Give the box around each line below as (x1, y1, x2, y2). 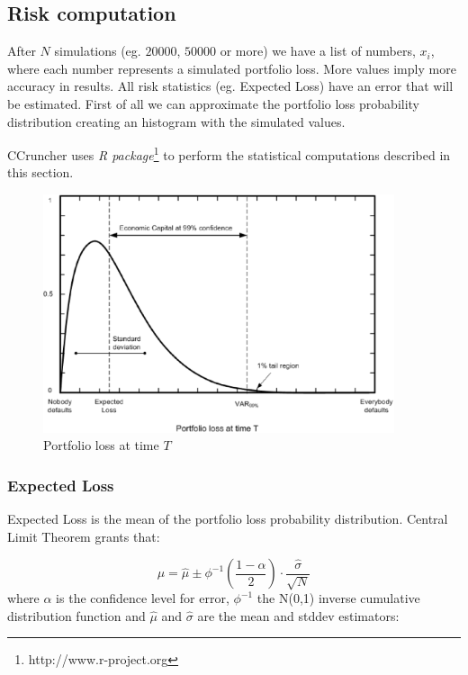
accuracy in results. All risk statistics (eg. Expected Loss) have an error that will (7, 76, 454, 95)
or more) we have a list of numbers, (220, 41, 416, 60)
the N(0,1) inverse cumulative (256, 589, 420, 607)
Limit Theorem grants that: (7, 526, 160, 545)
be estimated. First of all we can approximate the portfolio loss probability (7, 94, 420, 112)
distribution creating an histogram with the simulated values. (7, 112, 346, 130)
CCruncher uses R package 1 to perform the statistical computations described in (7, 143, 451, 164)
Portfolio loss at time (43, 436, 159, 454)
